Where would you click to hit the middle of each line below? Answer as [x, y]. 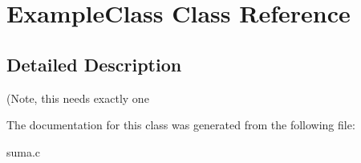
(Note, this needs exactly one [78, 98]
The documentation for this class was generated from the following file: [181, 125]
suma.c [24, 151]
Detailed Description [94, 64]
